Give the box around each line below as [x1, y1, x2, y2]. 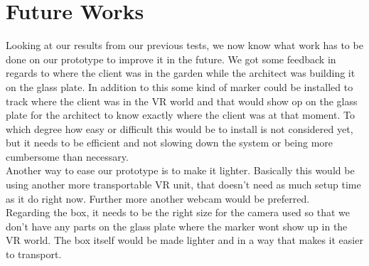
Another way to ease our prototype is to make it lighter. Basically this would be [6, 163, 355, 178]
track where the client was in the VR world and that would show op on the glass [6, 93, 358, 108]
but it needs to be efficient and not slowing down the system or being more [6, 135, 333, 150]
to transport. [6, 247, 62, 262]
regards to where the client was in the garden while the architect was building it [6, 65, 355, 80]
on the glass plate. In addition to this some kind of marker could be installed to [6, 79, 353, 94]
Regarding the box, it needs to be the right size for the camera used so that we [6, 205, 350, 220]
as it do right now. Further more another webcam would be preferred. [6, 191, 310, 206]
